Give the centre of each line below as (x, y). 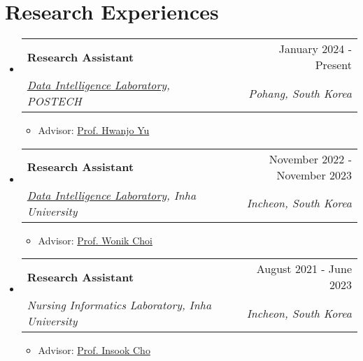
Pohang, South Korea (300, 93)
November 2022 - (310, 159)
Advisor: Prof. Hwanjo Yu (94, 130)
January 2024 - (315, 49)
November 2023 (314, 175)
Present (333, 65)
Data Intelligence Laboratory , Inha (112, 195)
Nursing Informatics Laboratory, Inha (119, 305)
